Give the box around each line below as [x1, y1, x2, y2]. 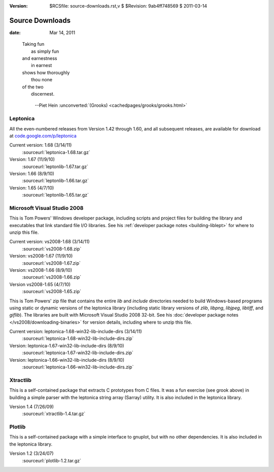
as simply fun [31, 48, 59, 54]
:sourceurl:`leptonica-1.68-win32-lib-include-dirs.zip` [22, 335, 134, 341]
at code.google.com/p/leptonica [9, 133, 77, 139]
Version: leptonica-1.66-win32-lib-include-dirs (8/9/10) [9, 357, 124, 363]
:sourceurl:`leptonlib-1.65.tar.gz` [22, 192, 89, 198]
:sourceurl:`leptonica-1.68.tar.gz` [22, 149, 91, 155]
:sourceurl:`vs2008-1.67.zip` [22, 260, 81, 266]
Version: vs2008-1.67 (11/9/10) [9, 253, 73, 259]
